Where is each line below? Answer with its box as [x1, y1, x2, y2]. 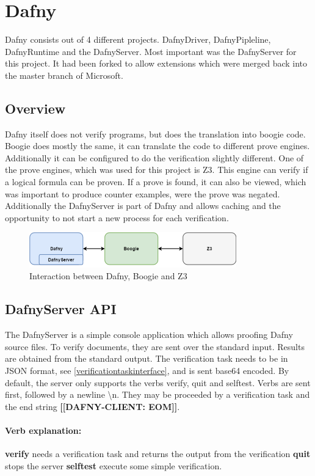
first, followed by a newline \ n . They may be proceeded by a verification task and [5, 388, 310, 401]
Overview [5, 98, 66, 117]
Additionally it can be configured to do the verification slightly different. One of [5, 151, 304, 164]
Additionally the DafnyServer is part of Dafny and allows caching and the [5, 199, 281, 212]
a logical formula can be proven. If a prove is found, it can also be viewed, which [5, 175, 306, 188]
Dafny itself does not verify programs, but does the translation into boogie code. [5, 127, 306, 140]
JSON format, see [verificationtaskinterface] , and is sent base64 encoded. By [5, 364, 289, 376]
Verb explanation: [5, 423, 82, 436]
